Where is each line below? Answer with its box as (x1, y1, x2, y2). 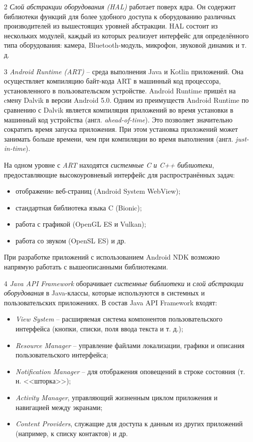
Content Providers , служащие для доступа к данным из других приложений (15, 418, 243, 429)
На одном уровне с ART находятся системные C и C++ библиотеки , (4, 159, 214, 170)
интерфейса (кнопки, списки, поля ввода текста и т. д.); (15, 324, 183, 334)
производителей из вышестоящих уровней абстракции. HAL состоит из (4, 21, 218, 31)
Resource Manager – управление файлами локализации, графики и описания (15, 340, 245, 350)
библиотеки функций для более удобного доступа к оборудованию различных (4, 11, 236, 21)
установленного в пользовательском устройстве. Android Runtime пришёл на (4, 85, 236, 95)
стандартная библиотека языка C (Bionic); (15, 202, 142, 212)
